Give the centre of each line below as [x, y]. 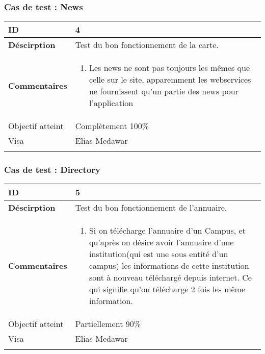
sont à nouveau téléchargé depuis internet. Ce [170, 277]
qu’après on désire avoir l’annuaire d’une [161, 242]
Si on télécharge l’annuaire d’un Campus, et [167, 231]
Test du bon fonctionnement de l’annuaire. [151, 208]
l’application [111, 103]
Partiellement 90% [108, 324]
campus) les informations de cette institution [169, 266]
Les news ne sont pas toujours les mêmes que [169, 68]
